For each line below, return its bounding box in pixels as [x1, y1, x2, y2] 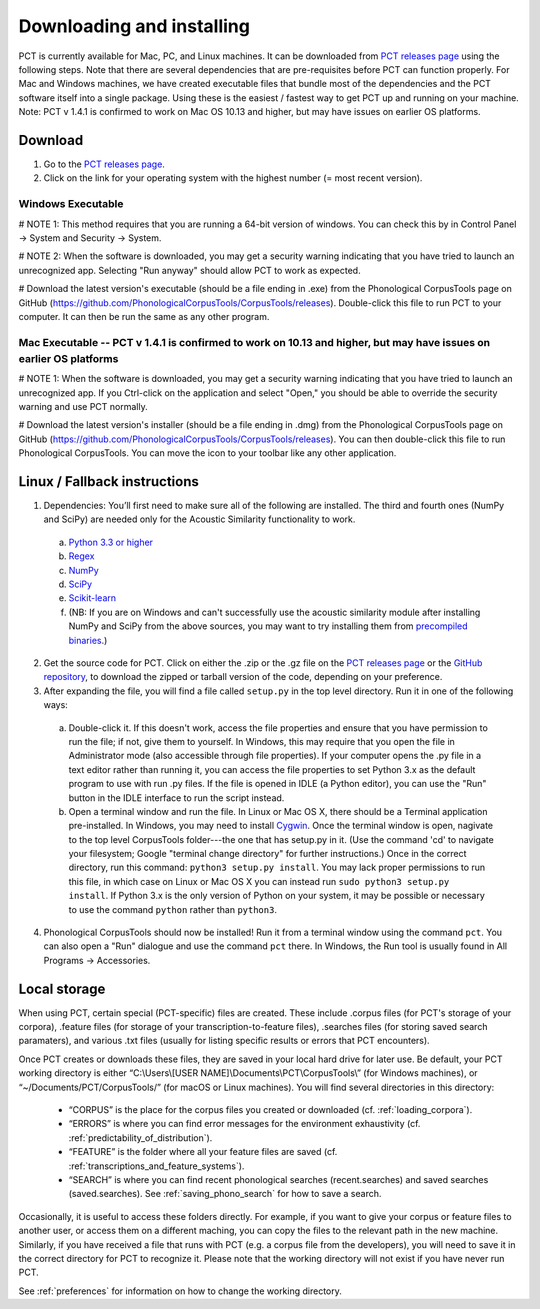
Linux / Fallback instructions [18, 473, 199, 490]
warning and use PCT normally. [18, 401, 149, 412]
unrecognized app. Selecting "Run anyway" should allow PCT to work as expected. [18, 264, 361, 276]
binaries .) [68, 634, 108, 646]
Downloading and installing [18, 15, 250, 37]
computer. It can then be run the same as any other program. [18, 310, 270, 322]
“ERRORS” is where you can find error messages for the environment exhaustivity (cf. [68, 1118, 421, 1130]
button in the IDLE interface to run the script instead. [68, 791, 285, 804]
